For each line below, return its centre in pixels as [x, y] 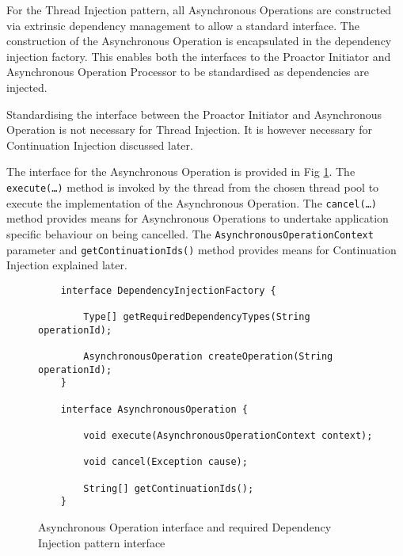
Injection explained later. [67, 265]
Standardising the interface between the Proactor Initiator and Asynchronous [194, 114]
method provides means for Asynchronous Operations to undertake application [198, 218]
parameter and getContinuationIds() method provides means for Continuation [201, 249]
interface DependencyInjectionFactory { [168, 290]
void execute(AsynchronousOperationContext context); [228, 435]
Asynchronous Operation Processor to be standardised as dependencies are [188, 72]
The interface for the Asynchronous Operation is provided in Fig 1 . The [181, 171]
